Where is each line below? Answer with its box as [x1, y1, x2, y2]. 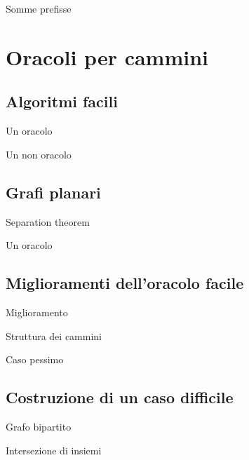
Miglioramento [6, 304, 68, 319]
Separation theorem [6, 214, 90, 229]
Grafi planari [6, 181, 101, 203]
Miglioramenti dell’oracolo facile [6, 272, 244, 294]
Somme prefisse [6, 1, 72, 15]
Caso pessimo [6, 352, 64, 367]
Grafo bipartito [6, 419, 72, 433]
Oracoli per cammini [6, 42, 209, 71]
